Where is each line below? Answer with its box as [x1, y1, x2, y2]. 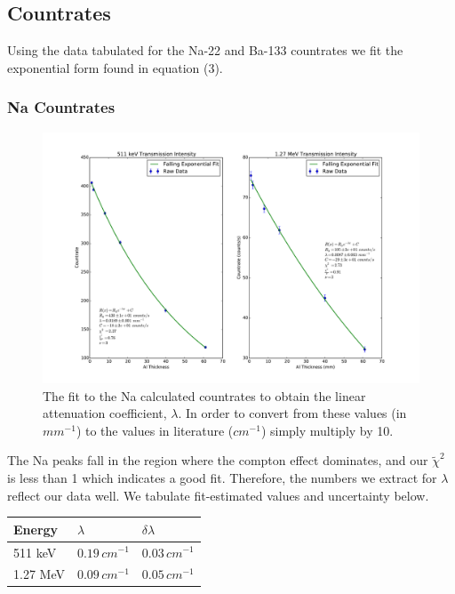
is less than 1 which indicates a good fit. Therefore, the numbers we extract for [7, 468, 437, 486]
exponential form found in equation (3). [7, 58, 223, 76]
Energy [13, 519, 59, 538]
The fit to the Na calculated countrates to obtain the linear [43, 386, 366, 405]
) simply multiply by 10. [260, 421, 394, 439]
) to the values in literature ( [76, 421, 234, 439]
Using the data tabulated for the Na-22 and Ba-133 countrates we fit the [7, 41, 403, 60]
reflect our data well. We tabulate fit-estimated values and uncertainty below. [7, 486, 429, 504]
